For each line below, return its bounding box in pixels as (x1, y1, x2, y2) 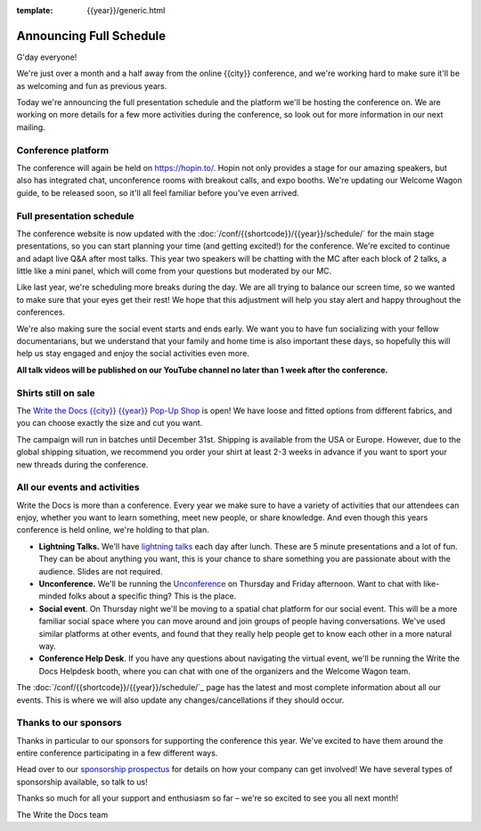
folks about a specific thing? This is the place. (68, 591, 237, 601)
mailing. (16, 121, 46, 133)
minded (38, 591, 67, 601)
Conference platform (16, 143, 110, 156)
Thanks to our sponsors (16, 717, 122, 729)
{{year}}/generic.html (86, 5, 166, 15)
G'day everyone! (16, 52, 77, 62)
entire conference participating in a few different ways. (16, 748, 218, 759)
